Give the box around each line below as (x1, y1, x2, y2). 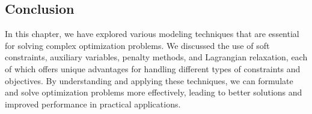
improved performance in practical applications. (5, 97, 181, 110)
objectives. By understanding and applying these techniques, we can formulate (5, 74, 293, 87)
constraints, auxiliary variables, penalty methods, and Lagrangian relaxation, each (5, 51, 308, 63)
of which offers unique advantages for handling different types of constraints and (5, 62, 301, 75)
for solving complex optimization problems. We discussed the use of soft (5, 39, 270, 51)
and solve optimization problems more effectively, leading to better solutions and (5, 86, 302, 98)
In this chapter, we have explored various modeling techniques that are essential (5, 27, 299, 40)
